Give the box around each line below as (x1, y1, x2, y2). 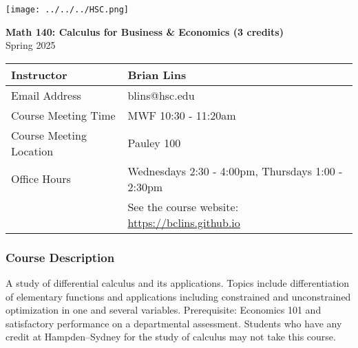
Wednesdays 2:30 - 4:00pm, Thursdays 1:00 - (127, 162, 343, 179)
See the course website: (127, 198, 239, 215)
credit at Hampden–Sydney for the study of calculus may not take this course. (6, 329, 336, 344)
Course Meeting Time (11, 107, 116, 123)
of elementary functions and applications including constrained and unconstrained (6, 289, 351, 303)
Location (11, 142, 54, 159)
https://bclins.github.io (127, 214, 240, 230)
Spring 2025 (6, 38, 56, 52)
